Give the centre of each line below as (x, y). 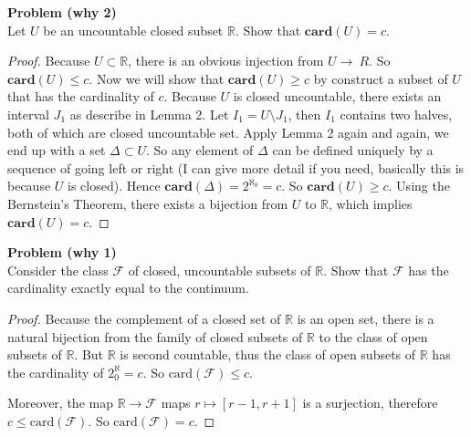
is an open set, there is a (366, 318)
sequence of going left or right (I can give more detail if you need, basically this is (236, 167)
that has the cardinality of (81, 96)
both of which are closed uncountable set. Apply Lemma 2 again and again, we (228, 132)
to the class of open (373, 336)
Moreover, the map (60, 403)
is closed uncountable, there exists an (337, 96)
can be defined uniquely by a (353, 150)
